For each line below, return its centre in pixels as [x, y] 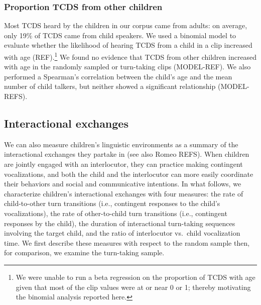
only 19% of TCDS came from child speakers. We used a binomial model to [120, 35]
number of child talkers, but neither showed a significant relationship [110, 86]
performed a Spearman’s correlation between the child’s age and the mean [118, 76]
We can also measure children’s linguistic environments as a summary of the [121, 144]
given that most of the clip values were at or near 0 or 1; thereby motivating [133, 287]
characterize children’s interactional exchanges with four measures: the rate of [124, 193]
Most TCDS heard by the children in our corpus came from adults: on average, [126, 25]
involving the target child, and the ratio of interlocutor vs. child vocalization [122, 233]
